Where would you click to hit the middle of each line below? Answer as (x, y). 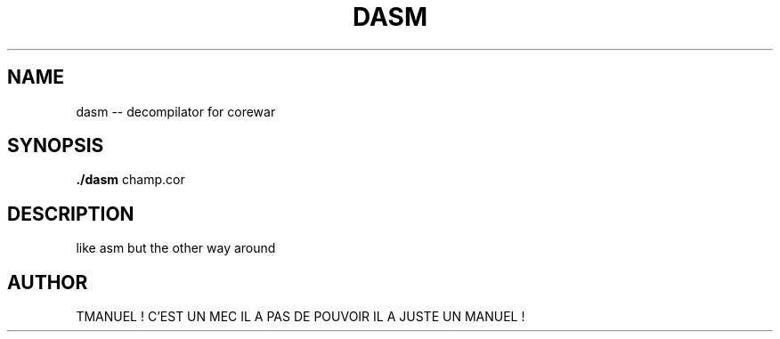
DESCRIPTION (71, 214)
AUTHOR (48, 282)
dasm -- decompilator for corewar (176, 111)
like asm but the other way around (176, 248)
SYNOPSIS (56, 146)
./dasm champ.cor (130, 180)
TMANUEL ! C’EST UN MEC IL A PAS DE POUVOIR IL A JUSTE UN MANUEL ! (301, 317)
